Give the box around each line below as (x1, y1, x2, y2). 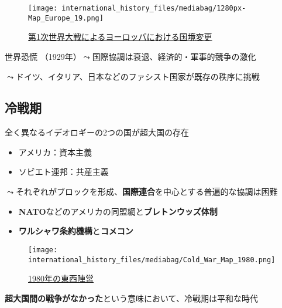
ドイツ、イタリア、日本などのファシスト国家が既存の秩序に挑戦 (15, 70, 260, 82)
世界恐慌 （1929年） (5, 50, 81, 62)
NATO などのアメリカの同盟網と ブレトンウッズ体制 (18, 205, 218, 217)
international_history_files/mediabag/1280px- (61, 4, 246, 12)
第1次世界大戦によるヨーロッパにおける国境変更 (28, 31, 212, 43)
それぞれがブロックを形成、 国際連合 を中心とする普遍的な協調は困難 (15, 185, 278, 198)
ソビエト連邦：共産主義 (18, 165, 109, 178)
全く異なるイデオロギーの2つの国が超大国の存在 (5, 126, 189, 138)
